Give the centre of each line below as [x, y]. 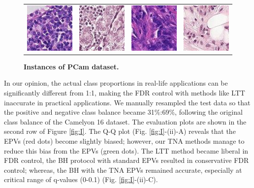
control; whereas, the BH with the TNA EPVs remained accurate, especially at [123, 170]
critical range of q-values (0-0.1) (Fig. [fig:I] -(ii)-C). [81, 179]
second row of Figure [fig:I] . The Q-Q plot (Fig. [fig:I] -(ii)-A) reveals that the [120, 131]
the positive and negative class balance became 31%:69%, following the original [123, 112]
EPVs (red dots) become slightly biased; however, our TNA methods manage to [124, 141]
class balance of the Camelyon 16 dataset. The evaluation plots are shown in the [125, 121]
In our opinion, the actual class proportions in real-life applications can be [116, 83]
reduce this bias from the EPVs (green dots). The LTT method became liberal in [126, 150]
